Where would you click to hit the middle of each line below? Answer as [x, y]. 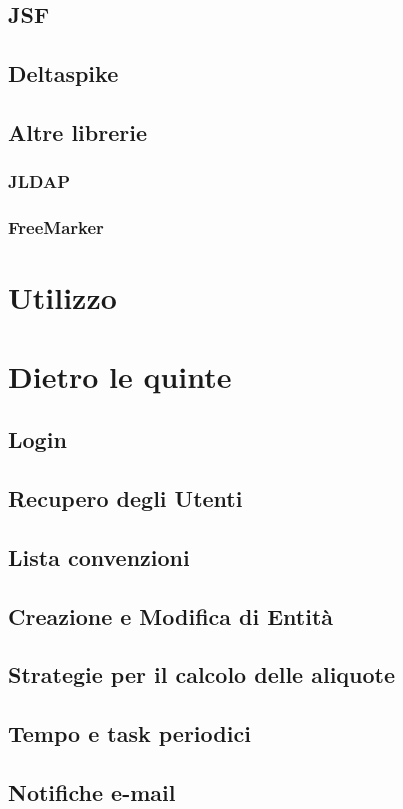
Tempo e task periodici [129, 733]
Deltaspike [63, 73]
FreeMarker [56, 227]
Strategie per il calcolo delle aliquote [202, 674]
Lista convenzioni [99, 556]
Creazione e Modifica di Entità [171, 615]
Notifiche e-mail [92, 791]
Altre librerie [77, 131]
